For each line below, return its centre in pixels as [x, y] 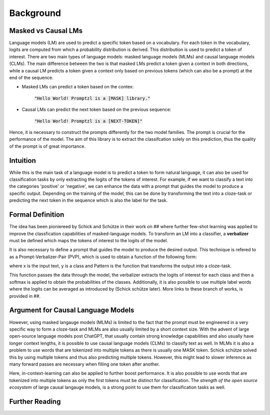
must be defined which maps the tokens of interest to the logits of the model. [89, 240]
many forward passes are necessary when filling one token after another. [84, 364]
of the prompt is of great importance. [47, 146]
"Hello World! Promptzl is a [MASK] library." [92, 98]
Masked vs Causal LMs [46, 31]
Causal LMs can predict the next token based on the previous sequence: [96, 109]
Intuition [22, 161]
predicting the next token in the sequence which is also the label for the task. [88, 200]
